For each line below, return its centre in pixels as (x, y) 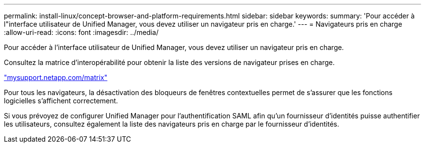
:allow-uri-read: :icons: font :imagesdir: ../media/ (81, 32)
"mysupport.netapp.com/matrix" (56, 77)
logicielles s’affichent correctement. (61, 101)
